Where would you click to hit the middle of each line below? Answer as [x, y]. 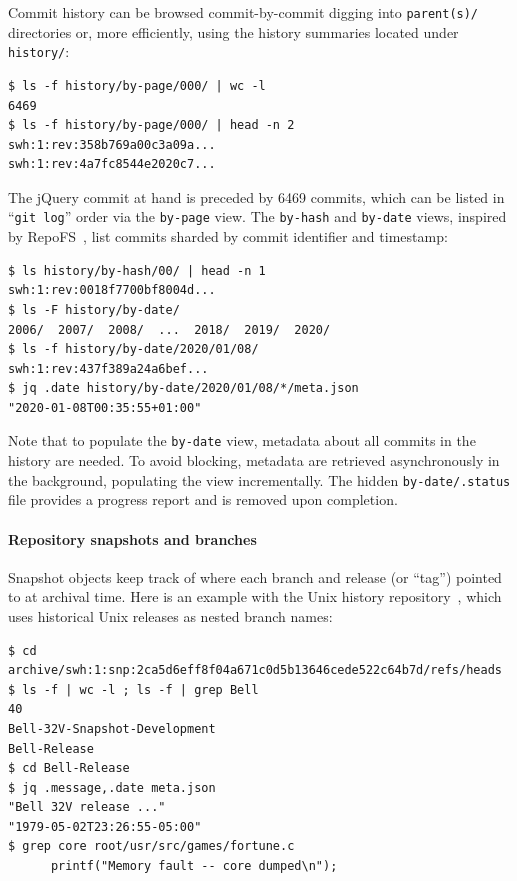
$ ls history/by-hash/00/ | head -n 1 [137, 270]
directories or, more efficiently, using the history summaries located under [233, 31]
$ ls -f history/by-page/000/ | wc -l [137, 85]
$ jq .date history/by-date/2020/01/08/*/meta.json [183, 388]
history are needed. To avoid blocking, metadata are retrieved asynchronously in [254, 460]
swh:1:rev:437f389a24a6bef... [108, 368]
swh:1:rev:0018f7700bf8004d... [112, 290]
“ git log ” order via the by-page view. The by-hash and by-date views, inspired [257, 216]
